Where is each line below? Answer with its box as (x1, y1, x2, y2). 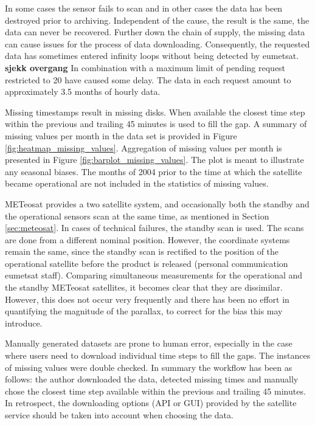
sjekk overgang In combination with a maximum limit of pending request (5, 61, 286, 74)
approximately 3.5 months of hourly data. (5, 85, 161, 98)
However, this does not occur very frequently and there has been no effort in (5, 292, 289, 305)
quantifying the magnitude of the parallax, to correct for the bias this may (5, 305, 283, 317)
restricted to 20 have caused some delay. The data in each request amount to (5, 73, 291, 86)
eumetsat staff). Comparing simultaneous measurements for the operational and (5, 269, 303, 282)
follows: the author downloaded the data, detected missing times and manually (5, 373, 299, 385)
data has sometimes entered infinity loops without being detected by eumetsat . (5, 49, 299, 62)
